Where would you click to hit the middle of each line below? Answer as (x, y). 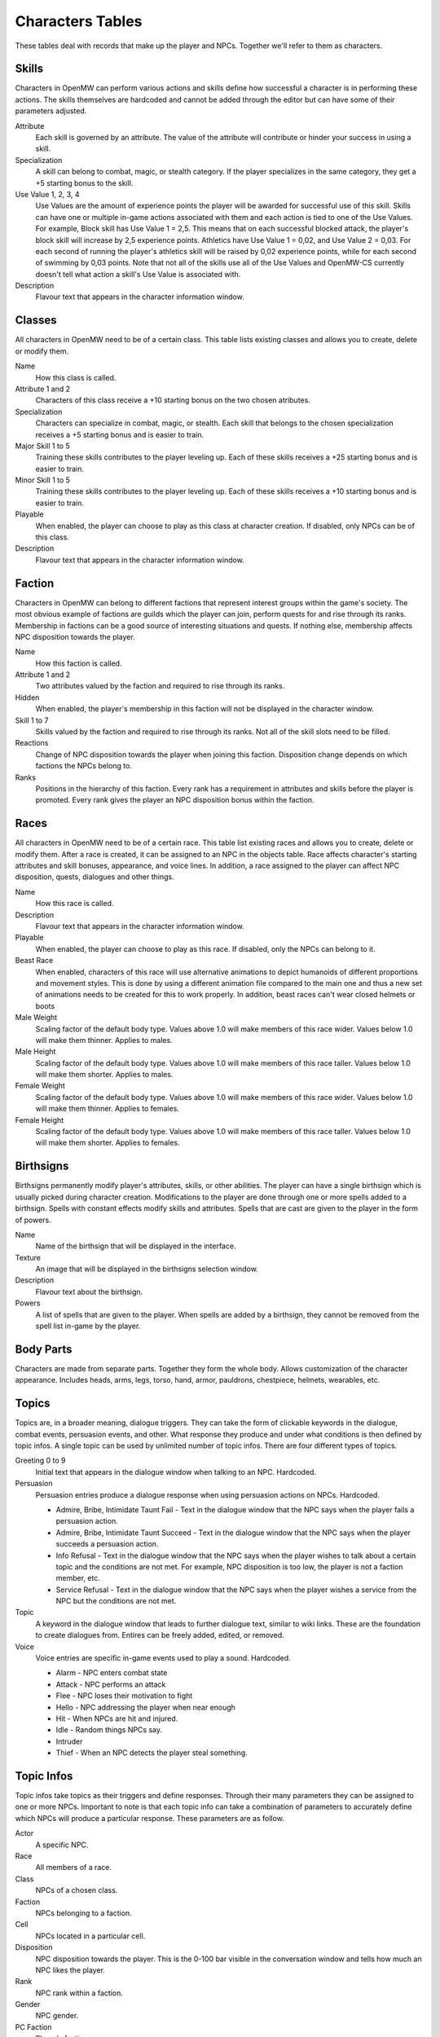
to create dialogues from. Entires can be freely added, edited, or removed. (160, 1635)
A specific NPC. (62, 1845)
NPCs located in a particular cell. (90, 1936)
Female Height (40, 1120)
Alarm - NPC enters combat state (112, 1673)
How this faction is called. (79, 663)
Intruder (69, 1741)
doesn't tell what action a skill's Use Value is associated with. (138, 274)
